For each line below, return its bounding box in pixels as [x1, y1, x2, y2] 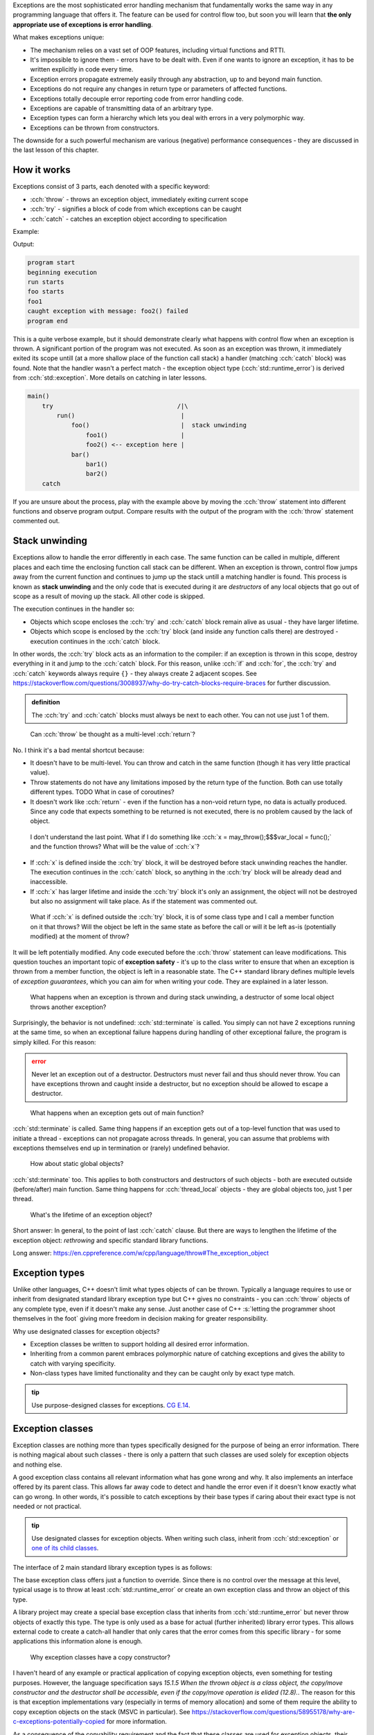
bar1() [85, 460, 109, 468]
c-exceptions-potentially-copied [12, 1718, 105, 1726]
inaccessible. [30, 878, 69, 886]
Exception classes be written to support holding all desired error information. [30, 1339, 249, 1348]
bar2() [85, 470, 109, 478]
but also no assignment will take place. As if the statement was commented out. [30, 897, 258, 906]
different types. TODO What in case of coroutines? [30, 788, 175, 796]
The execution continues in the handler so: [12, 604, 135, 613]
